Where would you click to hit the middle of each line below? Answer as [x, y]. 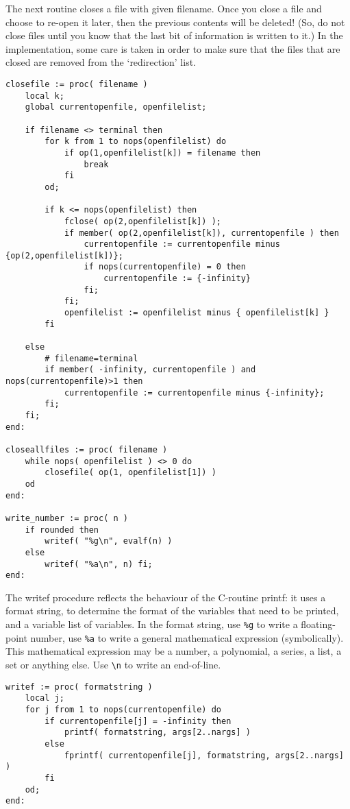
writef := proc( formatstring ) [79, 687]
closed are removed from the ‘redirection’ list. [101, 62]
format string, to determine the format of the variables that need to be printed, [172, 611]
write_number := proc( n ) [67, 518]
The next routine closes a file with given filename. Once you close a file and [164, 8]
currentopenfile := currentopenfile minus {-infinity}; [194, 393]
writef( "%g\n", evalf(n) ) [109, 541]
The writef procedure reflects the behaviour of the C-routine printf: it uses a [166, 597]
